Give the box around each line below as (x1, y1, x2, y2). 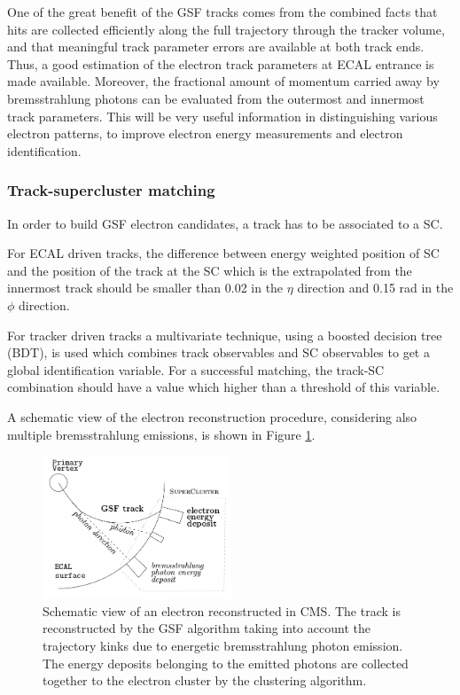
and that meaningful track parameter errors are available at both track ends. (7, 37, 425, 56)
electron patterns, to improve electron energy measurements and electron (7, 124, 403, 143)
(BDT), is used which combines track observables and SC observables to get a (7, 343, 430, 362)
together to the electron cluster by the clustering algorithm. (43, 671, 367, 690)
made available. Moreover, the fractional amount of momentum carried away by (7, 72, 440, 90)
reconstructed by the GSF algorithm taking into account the (43, 619, 370, 637)
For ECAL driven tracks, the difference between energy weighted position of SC (7, 244, 440, 262)
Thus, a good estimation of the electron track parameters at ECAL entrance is (7, 54, 434, 73)
